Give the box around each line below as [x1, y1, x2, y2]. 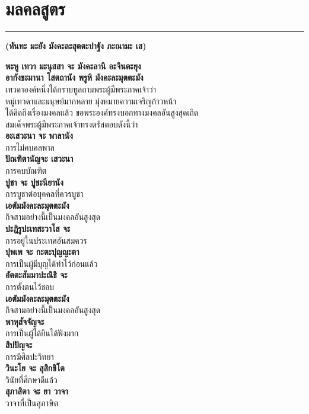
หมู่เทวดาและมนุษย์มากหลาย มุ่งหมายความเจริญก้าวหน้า [5, 94, 177, 107]
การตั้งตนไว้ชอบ [5, 281, 55, 292]
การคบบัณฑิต [5, 164, 47, 177]
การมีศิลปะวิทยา [5, 350, 54, 362]
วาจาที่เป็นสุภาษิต [5, 396, 59, 409]
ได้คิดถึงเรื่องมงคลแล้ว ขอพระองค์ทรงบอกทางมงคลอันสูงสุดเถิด [5, 106, 199, 119]
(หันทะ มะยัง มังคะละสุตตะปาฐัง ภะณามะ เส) [5, 40, 146, 52]
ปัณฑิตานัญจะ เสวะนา [5, 152, 74, 165]
